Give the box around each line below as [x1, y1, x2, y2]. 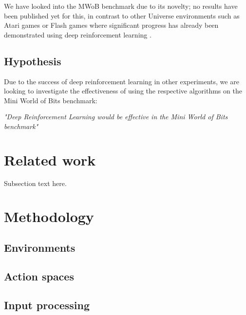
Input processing [4, 297, 90, 312]
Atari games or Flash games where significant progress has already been [4, 20, 219, 30]
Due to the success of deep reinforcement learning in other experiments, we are [4, 76, 239, 86]
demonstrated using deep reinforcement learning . [4, 29, 151, 39]
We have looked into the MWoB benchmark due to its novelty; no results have [4, 1, 238, 11]
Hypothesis [4, 53, 61, 68]
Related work [4, 149, 96, 169]
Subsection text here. [4, 178, 67, 188]
